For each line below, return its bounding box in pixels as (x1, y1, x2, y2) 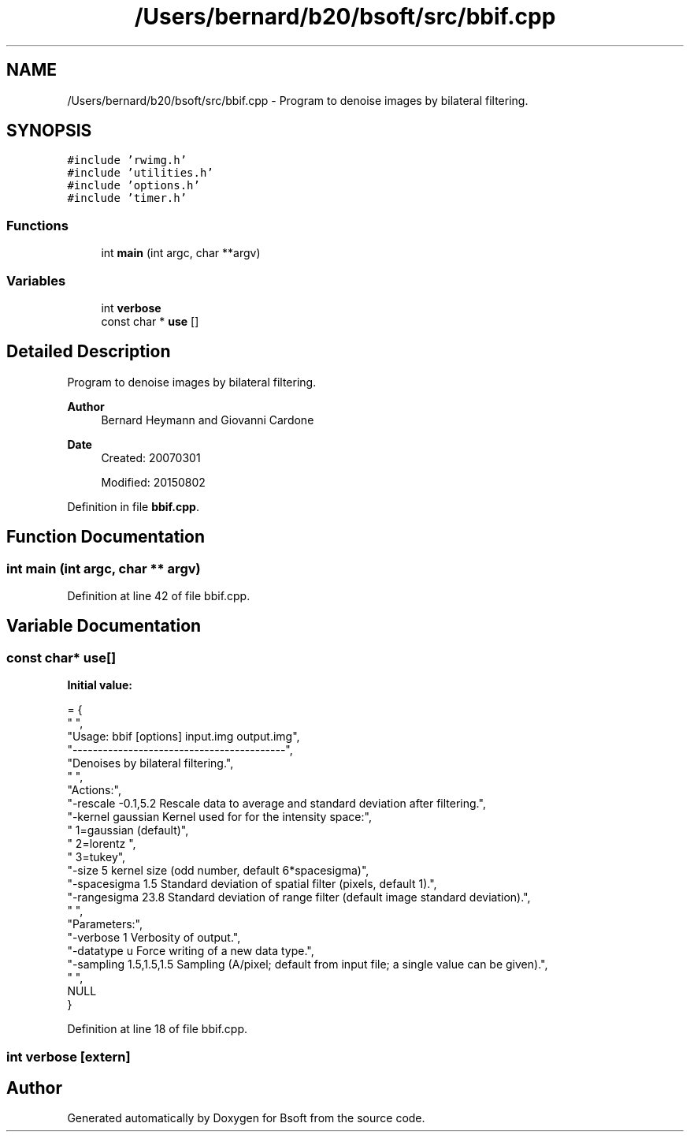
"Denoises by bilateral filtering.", (67, 756, 234, 770)
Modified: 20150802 (101, 475, 206, 489)
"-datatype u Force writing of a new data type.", (67, 944, 314, 958)
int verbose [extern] (6, 1048, 131, 1065)
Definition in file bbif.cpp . (67, 499, 199, 513)
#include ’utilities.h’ (67, 166, 213, 180)
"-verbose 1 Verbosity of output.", (67, 931, 241, 945)
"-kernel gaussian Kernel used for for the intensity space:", (67, 810, 372, 824)
